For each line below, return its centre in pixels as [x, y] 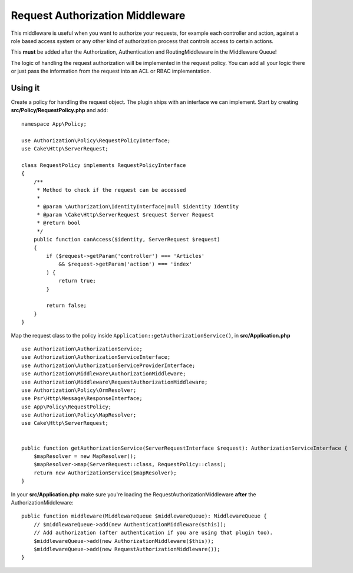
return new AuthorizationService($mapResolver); [105, 473]
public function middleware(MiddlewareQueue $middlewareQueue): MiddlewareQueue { [144, 516]
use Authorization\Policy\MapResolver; [79, 415]
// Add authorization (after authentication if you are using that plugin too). [153, 533]
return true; [77, 281]
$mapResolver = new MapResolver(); [85, 456]
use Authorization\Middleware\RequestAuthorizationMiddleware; [115, 382]
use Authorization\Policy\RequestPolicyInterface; [96, 140]
